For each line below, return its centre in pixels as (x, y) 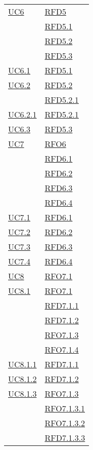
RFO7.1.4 (62, 349)
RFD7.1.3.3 (65, 438)
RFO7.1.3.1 (65, 408)
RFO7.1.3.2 (65, 423)
